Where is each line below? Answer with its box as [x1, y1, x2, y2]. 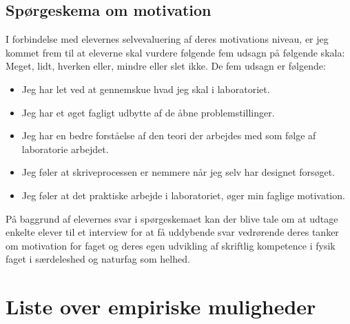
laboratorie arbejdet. [21, 141, 109, 156]
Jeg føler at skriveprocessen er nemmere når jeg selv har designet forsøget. [21, 165, 336, 179]
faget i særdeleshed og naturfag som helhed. [6, 252, 190, 266]
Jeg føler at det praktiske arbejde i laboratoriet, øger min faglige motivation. [21, 188, 345, 202]
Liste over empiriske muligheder [6, 292, 316, 321]
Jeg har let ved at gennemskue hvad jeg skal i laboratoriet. [21, 81, 270, 96]
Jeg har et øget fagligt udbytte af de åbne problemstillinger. [21, 105, 275, 119]
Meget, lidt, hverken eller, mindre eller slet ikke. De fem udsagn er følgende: [6, 59, 326, 73]
